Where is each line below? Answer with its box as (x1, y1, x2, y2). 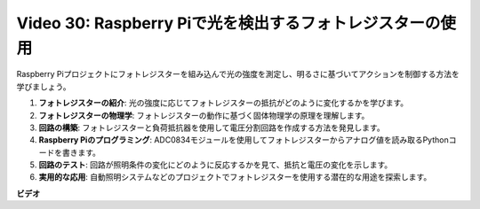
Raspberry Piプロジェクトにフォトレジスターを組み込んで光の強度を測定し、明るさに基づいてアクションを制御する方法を (16, 69, 460, 80)
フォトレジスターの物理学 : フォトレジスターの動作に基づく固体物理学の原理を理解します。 (38, 110, 370, 120)
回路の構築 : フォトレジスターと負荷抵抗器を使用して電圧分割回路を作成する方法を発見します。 (38, 122, 386, 133)
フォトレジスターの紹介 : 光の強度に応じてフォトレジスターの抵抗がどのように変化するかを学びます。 (38, 97, 409, 108)
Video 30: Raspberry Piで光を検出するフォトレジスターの (16, 13, 441, 33)
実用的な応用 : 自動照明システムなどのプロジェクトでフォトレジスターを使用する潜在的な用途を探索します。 (38, 172, 432, 182)
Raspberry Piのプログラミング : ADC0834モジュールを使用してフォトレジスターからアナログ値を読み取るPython (38, 135, 449, 145)
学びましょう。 (16, 81, 71, 92)
